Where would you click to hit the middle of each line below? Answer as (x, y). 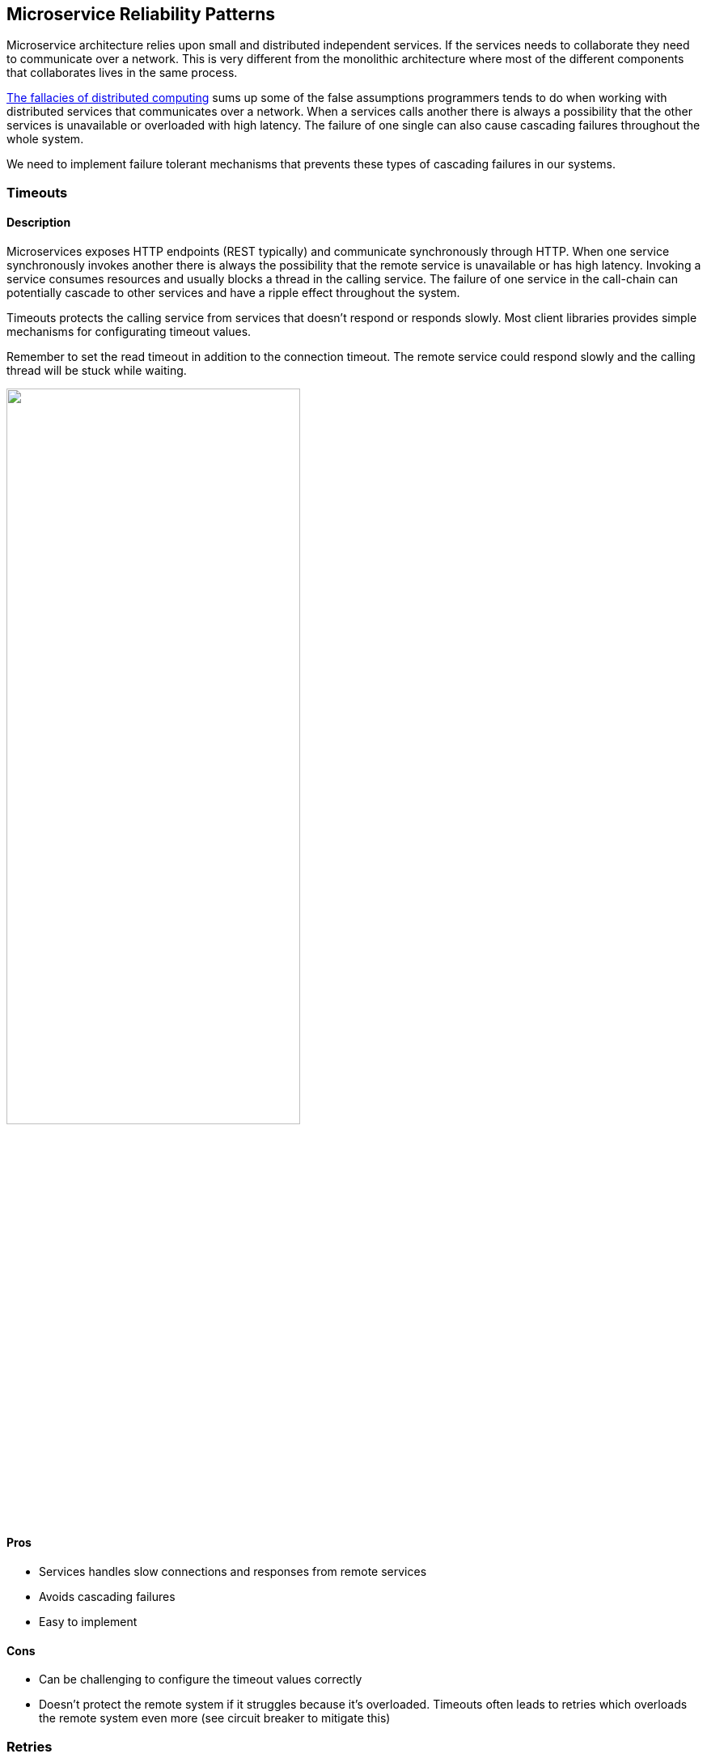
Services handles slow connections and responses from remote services (233, 1572)
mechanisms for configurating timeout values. (129, 332)
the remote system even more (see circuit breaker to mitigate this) (215, 1718)
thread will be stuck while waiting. (97, 371)
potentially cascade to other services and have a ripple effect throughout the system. (233, 293)
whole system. (45, 139)
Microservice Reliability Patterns (141, 14)
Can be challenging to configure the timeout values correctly (201, 1679)
